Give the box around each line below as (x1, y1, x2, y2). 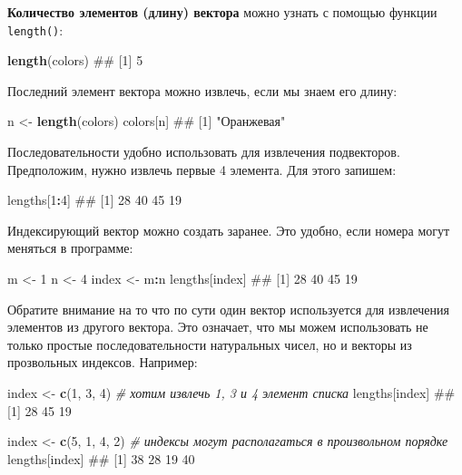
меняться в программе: (7, 238, 133, 257)
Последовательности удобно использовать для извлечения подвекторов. (7, 142, 400, 161)
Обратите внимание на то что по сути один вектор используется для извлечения (7, 299, 449, 318)
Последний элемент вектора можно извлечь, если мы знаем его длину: (7, 81, 398, 100)
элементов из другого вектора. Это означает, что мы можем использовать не (7, 317, 428, 336)
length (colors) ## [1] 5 (7, 51, 143, 70)
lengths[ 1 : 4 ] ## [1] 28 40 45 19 (7, 190, 182, 209)
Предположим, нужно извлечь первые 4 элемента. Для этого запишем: (7, 160, 397, 179)
